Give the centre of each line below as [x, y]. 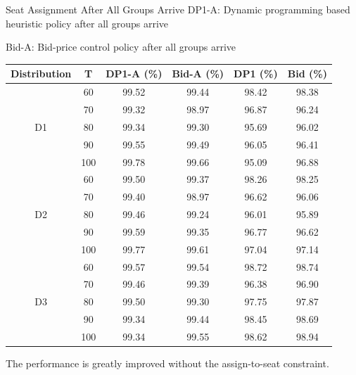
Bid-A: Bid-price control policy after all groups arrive [121, 47]
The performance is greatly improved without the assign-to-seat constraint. [167, 363]
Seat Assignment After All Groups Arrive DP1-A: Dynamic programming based [178, 9]
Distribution [41, 74]
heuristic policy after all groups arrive [87, 23]
